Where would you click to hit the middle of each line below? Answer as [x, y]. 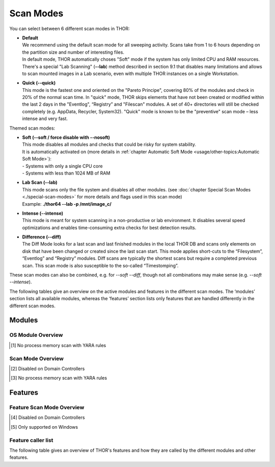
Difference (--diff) [42, 237]
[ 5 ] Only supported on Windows [45, 427]
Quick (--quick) [39, 83]
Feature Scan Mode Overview [47, 407]
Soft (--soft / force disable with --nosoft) [66, 137]
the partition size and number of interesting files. [73, 52]
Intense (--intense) [43, 213]
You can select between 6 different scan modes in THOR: [70, 29]
